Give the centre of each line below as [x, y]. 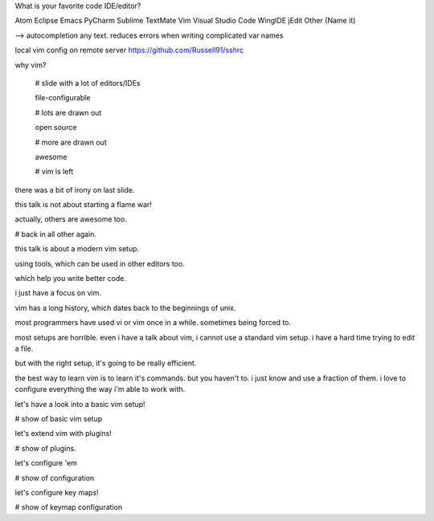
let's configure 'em [46, 463]
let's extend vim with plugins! [63, 433]
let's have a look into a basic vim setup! [80, 404]
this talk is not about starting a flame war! [83, 205]
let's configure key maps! [57, 492]
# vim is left [54, 172]
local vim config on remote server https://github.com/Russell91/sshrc [129, 50]
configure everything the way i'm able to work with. [100, 389]
